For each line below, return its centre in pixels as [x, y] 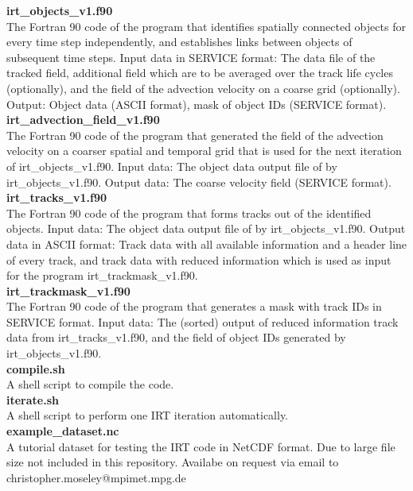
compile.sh [36, 368]
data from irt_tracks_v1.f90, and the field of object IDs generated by [176, 337]
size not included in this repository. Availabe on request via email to [173, 462]
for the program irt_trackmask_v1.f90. [102, 275]
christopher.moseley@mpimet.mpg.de [96, 477]
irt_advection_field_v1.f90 [83, 120]
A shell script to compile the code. [90, 384]
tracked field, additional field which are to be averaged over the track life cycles [200, 73]
